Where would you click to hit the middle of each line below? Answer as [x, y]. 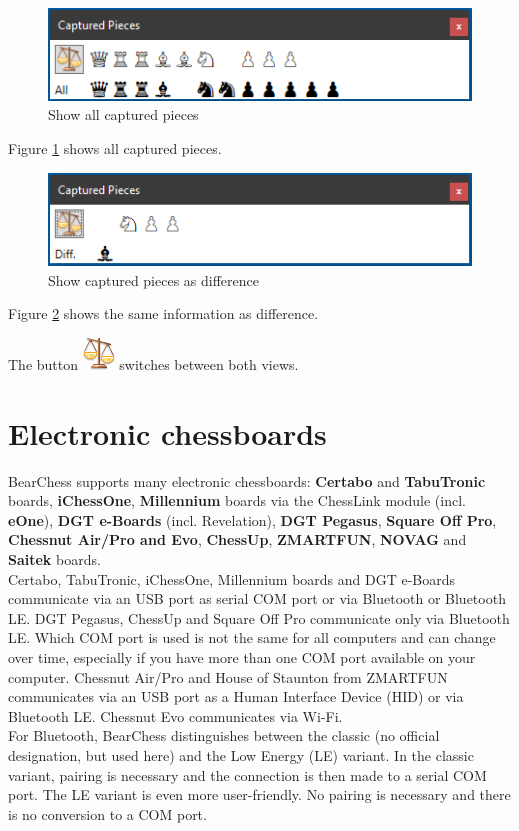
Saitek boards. [54, 559]
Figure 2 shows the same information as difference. [163, 313]
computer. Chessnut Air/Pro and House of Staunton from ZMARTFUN [228, 676]
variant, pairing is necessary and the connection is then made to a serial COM [247, 774]
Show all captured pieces [123, 114]
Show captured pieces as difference [153, 279]
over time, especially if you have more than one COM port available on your [242, 657]
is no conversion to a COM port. [107, 813]
